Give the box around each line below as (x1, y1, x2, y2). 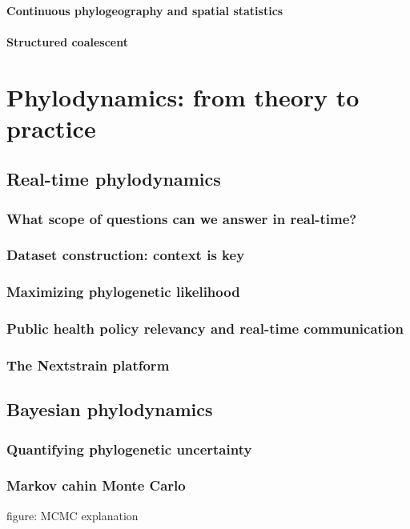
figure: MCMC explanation (6, 507, 139, 523)
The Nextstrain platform (6, 355, 170, 375)
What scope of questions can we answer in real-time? (6, 208, 357, 228)
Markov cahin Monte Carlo (6, 475, 186, 495)
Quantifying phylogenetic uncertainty (6, 439, 252, 459)
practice (6, 111, 96, 144)
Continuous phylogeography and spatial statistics (6, 2, 283, 18)
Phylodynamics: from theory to (6, 80, 360, 113)
